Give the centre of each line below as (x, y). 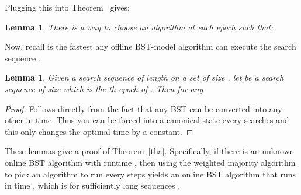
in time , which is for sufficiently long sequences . (93, 185)
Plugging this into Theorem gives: (67, 7)
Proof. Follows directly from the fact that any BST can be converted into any (143, 108)
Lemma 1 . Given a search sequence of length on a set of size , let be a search (144, 77)
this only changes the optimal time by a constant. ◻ (99, 131)
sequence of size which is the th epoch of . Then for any (104, 88)
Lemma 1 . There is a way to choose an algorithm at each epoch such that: (139, 27)
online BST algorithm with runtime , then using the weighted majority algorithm (150, 162)
